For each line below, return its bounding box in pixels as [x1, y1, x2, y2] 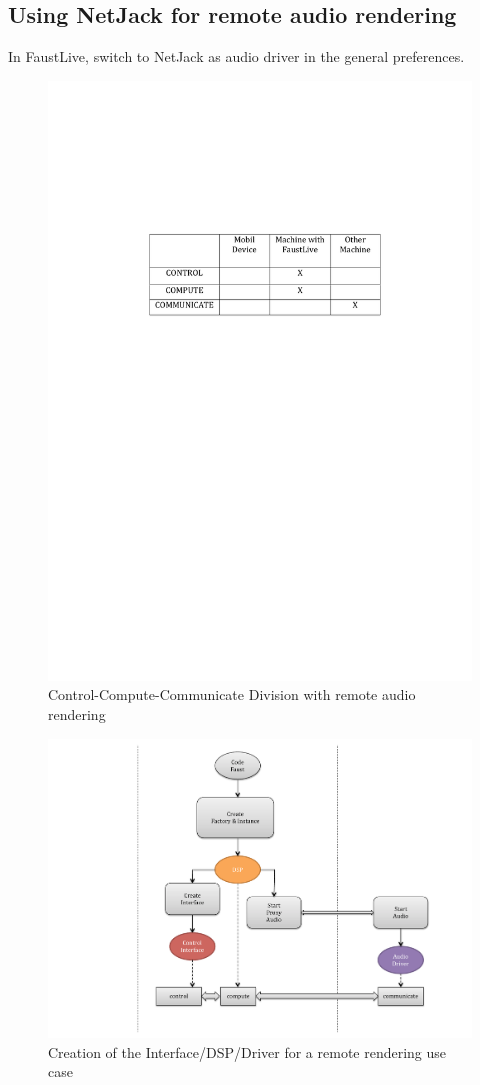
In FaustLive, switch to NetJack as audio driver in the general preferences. [8, 46, 465, 67]
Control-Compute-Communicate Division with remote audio [48, 684, 416, 705]
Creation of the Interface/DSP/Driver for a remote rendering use [48, 1041, 447, 1062]
